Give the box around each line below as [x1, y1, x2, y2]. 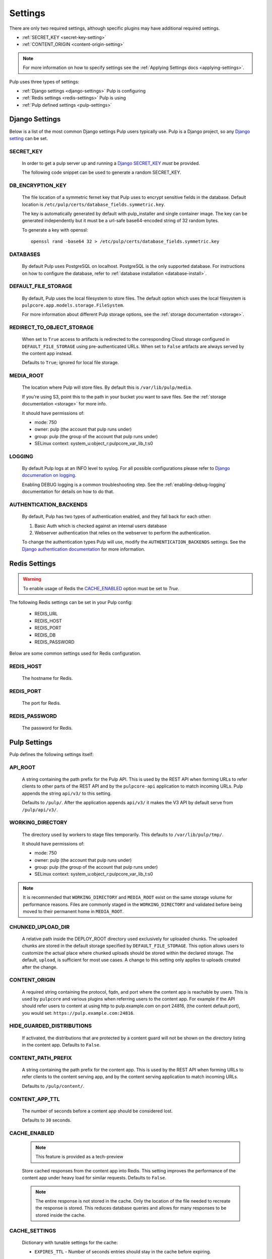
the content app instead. [22, 351, 73, 357]
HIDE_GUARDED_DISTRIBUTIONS [9, 1022, 92, 1029]
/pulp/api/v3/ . [22, 806, 58, 813]
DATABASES [9, 251, 40, 258]
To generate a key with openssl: [22, 227, 88, 233]
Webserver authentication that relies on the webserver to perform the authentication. [34, 529, 211, 536]
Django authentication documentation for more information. [22, 546, 146, 552]
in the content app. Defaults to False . [22, 1042, 101, 1048]
